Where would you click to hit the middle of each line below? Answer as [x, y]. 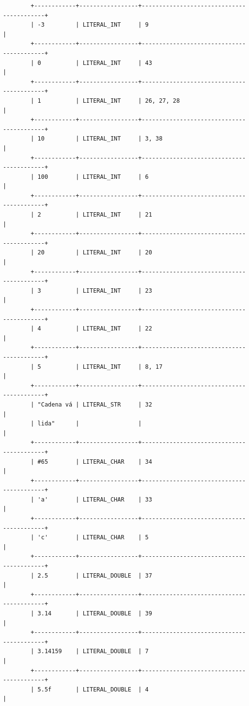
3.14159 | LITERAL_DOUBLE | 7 [93, 651]
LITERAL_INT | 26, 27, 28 [131, 101]
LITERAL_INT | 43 [117, 63]
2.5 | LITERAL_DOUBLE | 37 [95, 575]
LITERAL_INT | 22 [117, 329]
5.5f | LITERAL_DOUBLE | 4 [93, 689]
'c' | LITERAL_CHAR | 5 [93, 538]
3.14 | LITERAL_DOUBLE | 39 [95, 613]
